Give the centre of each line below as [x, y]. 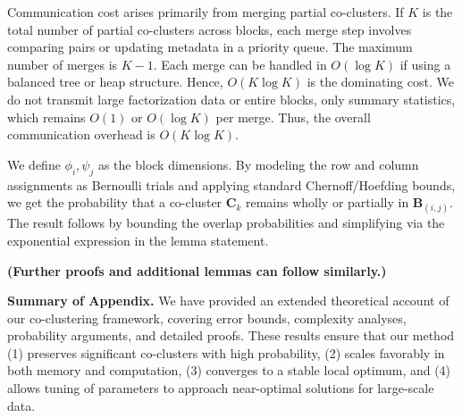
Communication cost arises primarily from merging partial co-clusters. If [206, 12]
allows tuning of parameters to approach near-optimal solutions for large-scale [221, 388]
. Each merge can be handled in [240, 64]
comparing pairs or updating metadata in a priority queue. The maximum [210, 47]
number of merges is [63, 64]
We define [34, 164]
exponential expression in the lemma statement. [138, 240]
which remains [46, 117]
